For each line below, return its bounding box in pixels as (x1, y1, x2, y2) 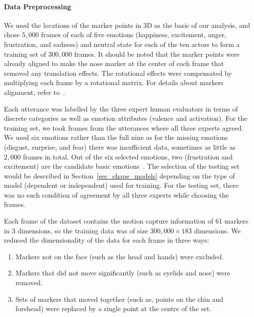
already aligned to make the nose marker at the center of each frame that (4, 58, 224, 68)
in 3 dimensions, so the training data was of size (4, 225, 148, 235)
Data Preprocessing (4, 1, 71, 11)
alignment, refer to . (4, 87, 65, 97)
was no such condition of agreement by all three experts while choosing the (4, 189, 229, 200)
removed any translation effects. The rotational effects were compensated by (4, 68, 232, 78)
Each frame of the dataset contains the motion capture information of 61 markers (4, 216, 249, 226)
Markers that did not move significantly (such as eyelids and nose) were (15, 268, 231, 278)
